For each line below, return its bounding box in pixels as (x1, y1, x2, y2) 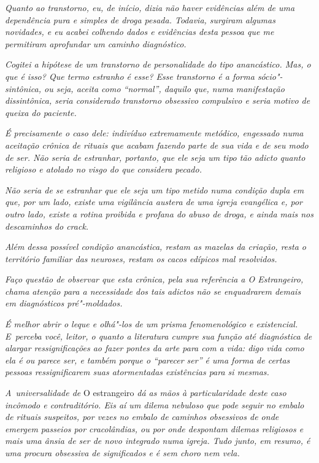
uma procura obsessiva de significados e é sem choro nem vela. (5, 446, 240, 459)
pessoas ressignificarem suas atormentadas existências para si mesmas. (5, 365, 269, 378)
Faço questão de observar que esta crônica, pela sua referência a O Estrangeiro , (5, 273, 304, 286)
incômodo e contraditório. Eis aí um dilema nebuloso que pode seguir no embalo (5, 398, 304, 411)
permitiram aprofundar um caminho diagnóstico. (5, 37, 186, 50)
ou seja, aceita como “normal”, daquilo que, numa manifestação (44, 82, 285, 95)
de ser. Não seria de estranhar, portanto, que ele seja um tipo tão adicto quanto (5, 150, 306, 163)
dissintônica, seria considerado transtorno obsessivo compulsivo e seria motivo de (5, 94, 310, 107)
